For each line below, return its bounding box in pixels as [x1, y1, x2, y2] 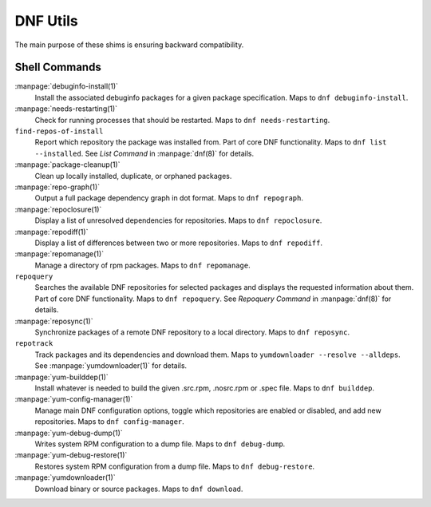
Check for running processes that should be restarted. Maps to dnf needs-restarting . [34, 115, 330, 125]
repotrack [14, 339, 53, 348]
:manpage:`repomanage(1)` [14, 249, 104, 259]
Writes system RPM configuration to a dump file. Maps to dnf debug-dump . [34, 439, 286, 449]
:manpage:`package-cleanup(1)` [14, 160, 121, 169]
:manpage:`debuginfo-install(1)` [14, 81, 119, 91]
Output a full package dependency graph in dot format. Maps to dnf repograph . [34, 193, 303, 203]
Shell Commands [14, 61, 101, 74]
